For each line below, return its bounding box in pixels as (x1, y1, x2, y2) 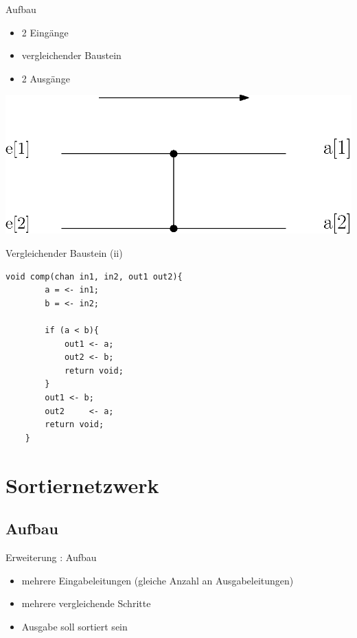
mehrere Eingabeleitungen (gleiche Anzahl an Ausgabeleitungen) (21, 573, 294, 587)
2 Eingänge (21, 25, 69, 39)
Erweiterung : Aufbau (5, 549, 97, 564)
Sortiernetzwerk (5, 470, 159, 499)
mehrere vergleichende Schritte (21, 596, 151, 611)
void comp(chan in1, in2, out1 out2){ (5, 271, 183, 282)
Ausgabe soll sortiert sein (21, 619, 128, 633)
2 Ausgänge (21, 71, 70, 85)
